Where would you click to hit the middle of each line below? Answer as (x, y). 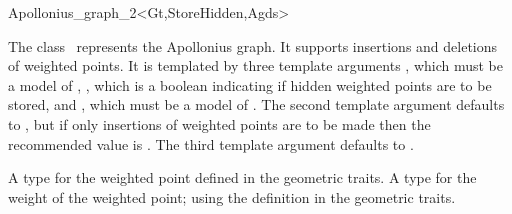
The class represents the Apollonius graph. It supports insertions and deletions (253, 45)
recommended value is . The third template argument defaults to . (211, 143)
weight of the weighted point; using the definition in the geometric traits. (232, 196)
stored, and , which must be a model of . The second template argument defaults (256, 104)
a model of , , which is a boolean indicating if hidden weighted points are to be (250, 84)
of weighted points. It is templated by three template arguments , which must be (256, 65)
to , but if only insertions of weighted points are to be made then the (219, 123)
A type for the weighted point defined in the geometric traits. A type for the (242, 177)
